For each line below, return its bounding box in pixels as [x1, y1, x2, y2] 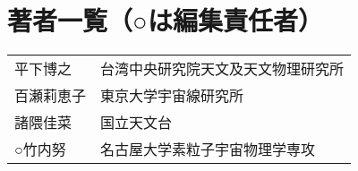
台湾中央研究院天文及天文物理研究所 [100, 58, 345, 80]
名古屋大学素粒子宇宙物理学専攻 [100, 139, 316, 160]
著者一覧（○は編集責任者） [7, 2, 323, 38]
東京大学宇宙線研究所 [100, 85, 244, 107]
